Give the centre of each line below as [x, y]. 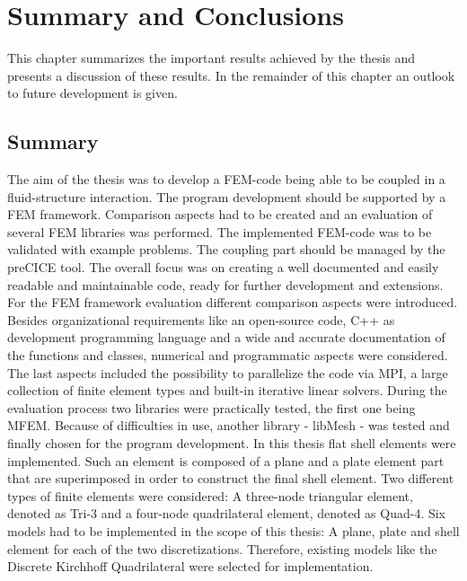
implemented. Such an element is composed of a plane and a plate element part [226, 460]
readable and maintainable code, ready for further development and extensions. [225, 284]
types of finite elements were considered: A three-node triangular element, [210, 495]
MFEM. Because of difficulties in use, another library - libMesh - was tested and [229, 425]
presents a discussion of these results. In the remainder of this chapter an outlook [231, 75]
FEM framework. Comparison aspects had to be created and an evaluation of [220, 214]
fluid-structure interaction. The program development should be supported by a [227, 196]
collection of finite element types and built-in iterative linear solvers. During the [227, 390]
